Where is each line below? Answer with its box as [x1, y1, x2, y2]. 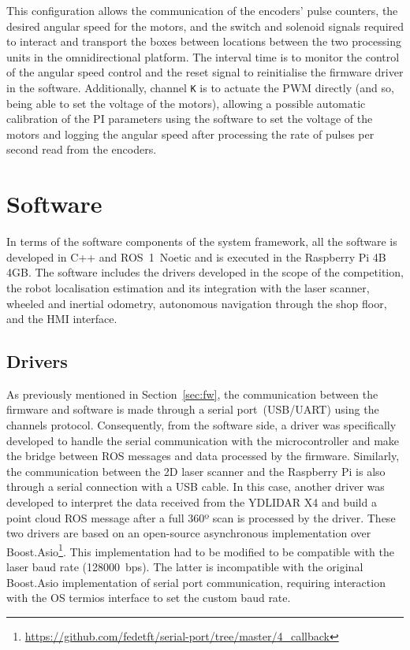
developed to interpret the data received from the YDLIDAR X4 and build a [6, 494, 377, 511]
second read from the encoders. [6, 141, 157, 158]
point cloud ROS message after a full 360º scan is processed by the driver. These [6, 509, 396, 526]
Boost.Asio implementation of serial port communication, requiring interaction [6, 574, 386, 590]
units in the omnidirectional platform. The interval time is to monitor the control [6, 48, 400, 65]
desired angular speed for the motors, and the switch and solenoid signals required [6, 17, 404, 34]
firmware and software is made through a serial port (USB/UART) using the [6, 401, 379, 418]
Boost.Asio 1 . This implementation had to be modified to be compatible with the [6, 540, 395, 559]
